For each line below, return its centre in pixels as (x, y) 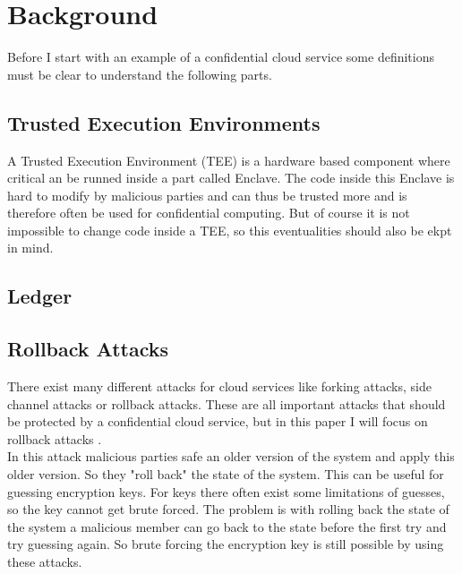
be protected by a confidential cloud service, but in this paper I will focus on (218, 421)
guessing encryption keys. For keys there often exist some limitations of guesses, (226, 491)
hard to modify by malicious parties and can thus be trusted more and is (207, 195)
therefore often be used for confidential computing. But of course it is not (209, 213)
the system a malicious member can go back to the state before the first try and (227, 526)
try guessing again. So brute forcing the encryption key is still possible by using (226, 544)
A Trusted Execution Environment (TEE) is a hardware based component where (229, 160)
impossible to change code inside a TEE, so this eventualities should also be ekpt (230, 230)
